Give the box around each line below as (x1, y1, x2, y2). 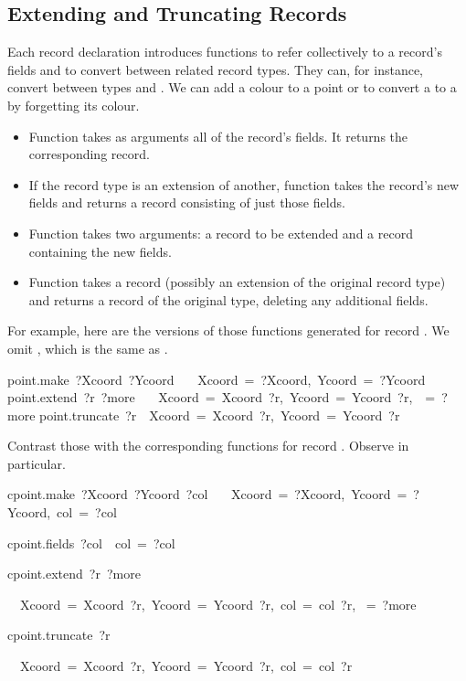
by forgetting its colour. (7, 95, 140, 114)
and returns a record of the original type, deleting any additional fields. (28, 290, 429, 309)
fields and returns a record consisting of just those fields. (28, 193, 345, 212)
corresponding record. (28, 144, 150, 164)
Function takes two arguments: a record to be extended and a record (28, 223, 413, 242)
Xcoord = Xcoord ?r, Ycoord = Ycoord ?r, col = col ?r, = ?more (19, 594, 417, 613)
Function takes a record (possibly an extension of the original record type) (28, 272, 446, 292)
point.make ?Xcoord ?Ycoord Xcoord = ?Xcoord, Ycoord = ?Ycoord (7, 369, 426, 388)
